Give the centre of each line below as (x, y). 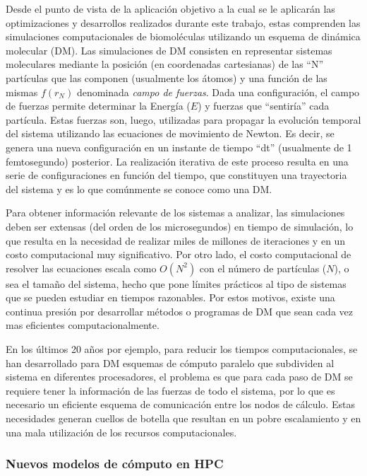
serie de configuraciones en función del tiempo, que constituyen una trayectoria (176, 175)
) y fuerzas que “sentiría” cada (264, 106)
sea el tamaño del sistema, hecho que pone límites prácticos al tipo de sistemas (176, 283)
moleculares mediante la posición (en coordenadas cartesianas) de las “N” (165, 64)
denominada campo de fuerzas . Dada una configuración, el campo (218, 92)
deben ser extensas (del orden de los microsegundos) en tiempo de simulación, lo (180, 226)
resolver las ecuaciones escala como (81, 268)
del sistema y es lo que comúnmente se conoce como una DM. (139, 188)
